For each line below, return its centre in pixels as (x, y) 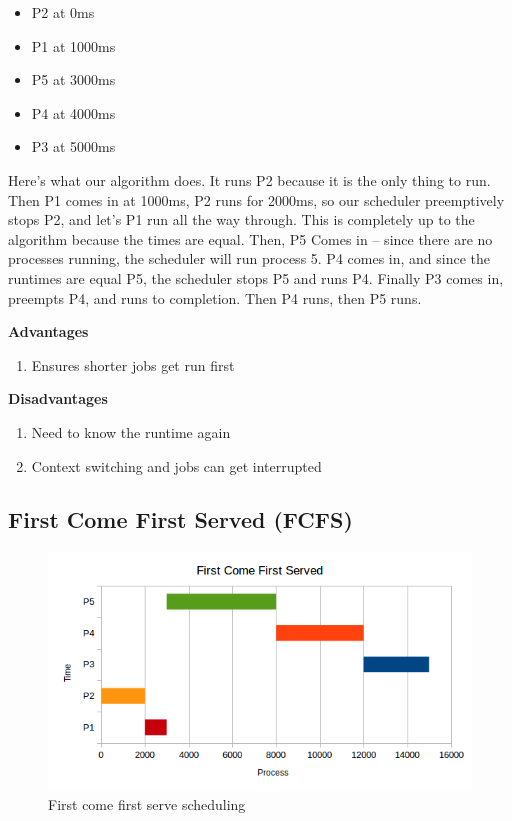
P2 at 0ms (63, 12)
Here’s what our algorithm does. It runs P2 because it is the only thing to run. (249, 179)
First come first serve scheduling (147, 804)
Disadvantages (58, 398)
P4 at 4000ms (73, 112)
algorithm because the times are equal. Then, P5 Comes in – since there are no (250, 238)
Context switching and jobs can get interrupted (176, 465)
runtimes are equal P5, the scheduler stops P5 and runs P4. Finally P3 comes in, (256, 277)
